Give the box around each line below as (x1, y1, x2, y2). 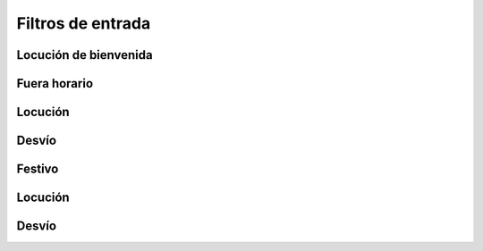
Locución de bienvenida (16, 47, 153, 63)
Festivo (16, 162, 59, 177)
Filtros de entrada (16, 13, 151, 33)
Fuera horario (16, 76, 94, 91)
